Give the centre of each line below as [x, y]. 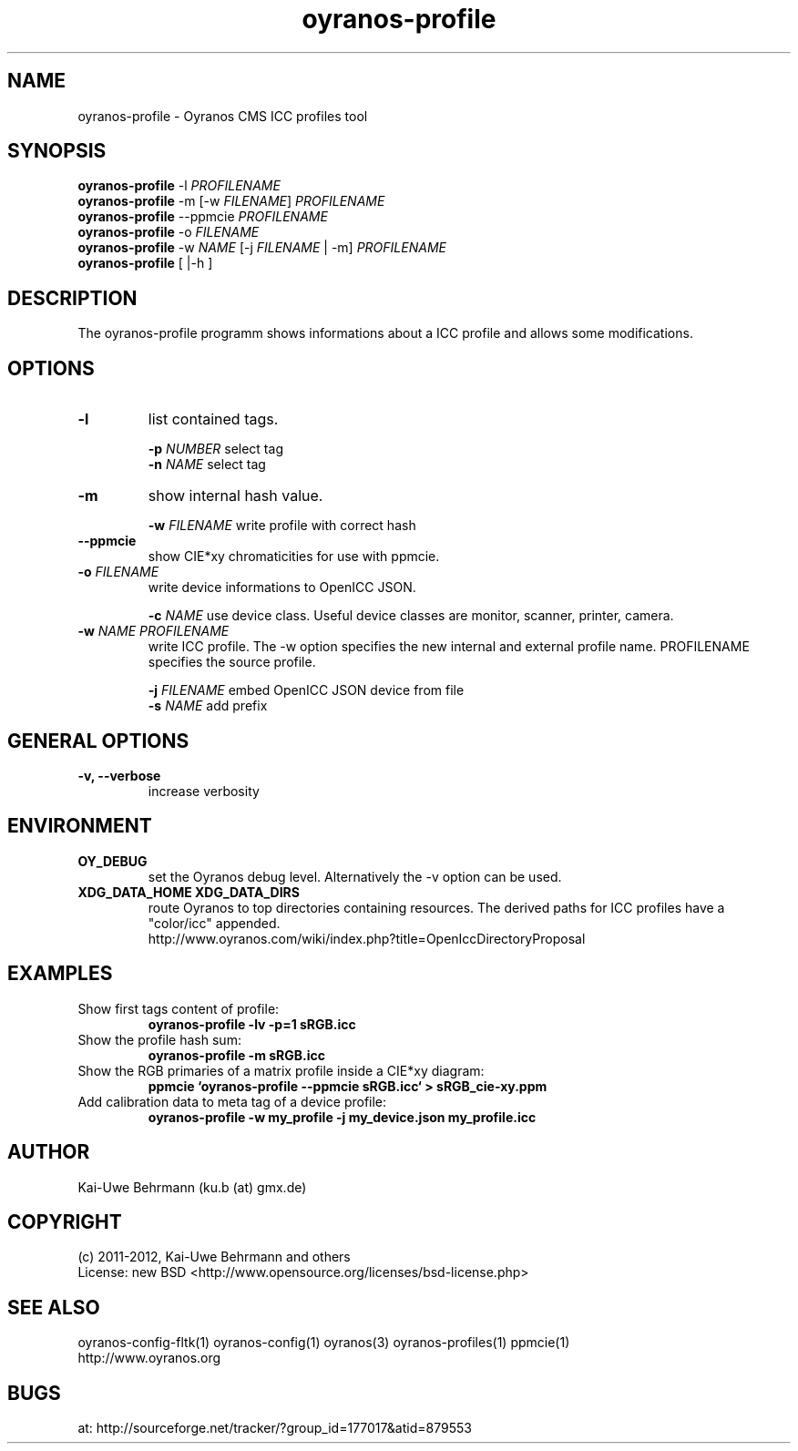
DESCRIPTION [72, 298]
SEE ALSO [54, 1307]
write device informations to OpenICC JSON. [282, 588]
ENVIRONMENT [80, 826]
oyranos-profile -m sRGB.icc [236, 1055]
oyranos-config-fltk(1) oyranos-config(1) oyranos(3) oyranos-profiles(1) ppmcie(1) [324, 1343]
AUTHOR [49, 1152]
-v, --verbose [119, 775]
